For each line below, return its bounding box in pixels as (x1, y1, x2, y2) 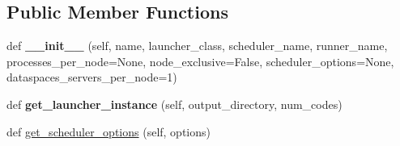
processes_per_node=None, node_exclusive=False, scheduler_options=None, (6, 52, 394, 69)
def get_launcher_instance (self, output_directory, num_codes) (6, 95, 343, 112)
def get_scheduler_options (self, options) (6, 123, 211, 140)
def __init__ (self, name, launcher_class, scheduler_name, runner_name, (6, 37, 388, 54)
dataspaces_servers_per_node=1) (6, 69, 177, 86)
